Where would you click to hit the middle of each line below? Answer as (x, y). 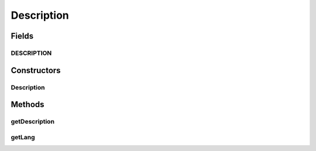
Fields (22, 36)
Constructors (36, 70)
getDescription (33, 122)
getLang (23, 137)
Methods (28, 104)
